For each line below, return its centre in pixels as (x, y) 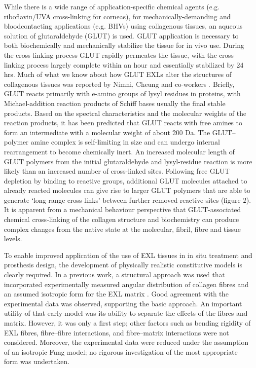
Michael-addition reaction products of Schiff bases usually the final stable (115, 103)
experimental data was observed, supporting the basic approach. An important (123, 303)
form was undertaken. (37, 361)
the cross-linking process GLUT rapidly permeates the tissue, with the (110, 55)
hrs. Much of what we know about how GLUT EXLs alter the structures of (118, 74)
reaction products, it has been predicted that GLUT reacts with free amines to (123, 123)
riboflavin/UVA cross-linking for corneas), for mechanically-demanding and (117, 16)
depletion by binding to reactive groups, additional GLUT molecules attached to (126, 180)
